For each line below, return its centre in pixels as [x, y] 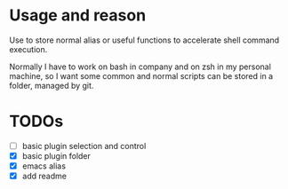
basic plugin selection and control [84, 146]
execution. [28, 49]
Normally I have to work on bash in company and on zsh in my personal [140, 67]
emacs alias [44, 166]
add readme [44, 176]
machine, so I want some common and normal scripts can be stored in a [141, 75]
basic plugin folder [56, 155]
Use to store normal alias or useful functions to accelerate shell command [144, 40]
